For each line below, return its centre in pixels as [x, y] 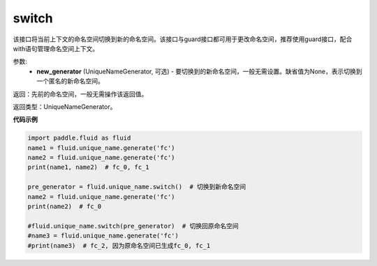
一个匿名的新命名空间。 [70, 81]
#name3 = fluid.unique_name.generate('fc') [103, 236]
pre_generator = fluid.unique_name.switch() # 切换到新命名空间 [137, 187]
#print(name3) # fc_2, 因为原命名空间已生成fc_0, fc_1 [119, 245]
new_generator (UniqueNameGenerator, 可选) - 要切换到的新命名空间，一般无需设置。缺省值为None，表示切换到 [199, 71]
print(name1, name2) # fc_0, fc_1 [88, 167]
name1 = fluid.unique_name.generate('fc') [101, 148]
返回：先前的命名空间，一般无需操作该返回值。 [80, 94]
